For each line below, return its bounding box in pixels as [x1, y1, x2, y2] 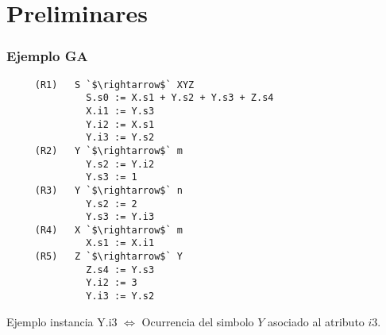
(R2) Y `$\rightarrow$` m [34, 144, 183, 156]
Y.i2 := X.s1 [86, 118, 155, 130]
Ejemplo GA [6, 46, 88, 66]
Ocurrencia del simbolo [141, 313, 254, 329]
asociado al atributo [267, 313, 365, 329]
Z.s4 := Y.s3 [86, 264, 155, 275]
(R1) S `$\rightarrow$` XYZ [34, 79, 195, 90]
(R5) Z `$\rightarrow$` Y [34, 251, 183, 263]
